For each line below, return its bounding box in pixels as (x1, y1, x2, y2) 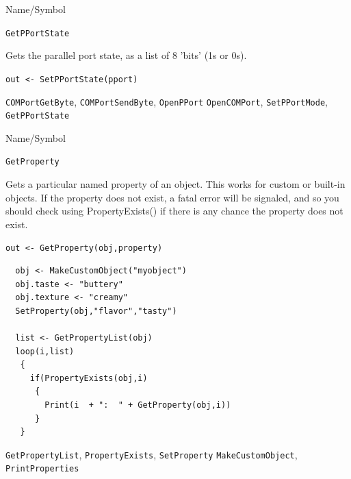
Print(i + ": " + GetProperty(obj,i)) (44, 400, 231, 410)
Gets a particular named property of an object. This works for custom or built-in (5, 177, 346, 191)
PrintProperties (5, 464, 79, 474)
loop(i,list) (15, 346, 75, 356)
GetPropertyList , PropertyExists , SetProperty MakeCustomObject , (5, 447, 298, 461)
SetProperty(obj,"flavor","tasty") (15, 306, 177, 316)
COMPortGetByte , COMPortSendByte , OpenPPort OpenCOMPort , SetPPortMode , (5, 94, 328, 108)
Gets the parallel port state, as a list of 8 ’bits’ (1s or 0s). (5, 48, 247, 62)
